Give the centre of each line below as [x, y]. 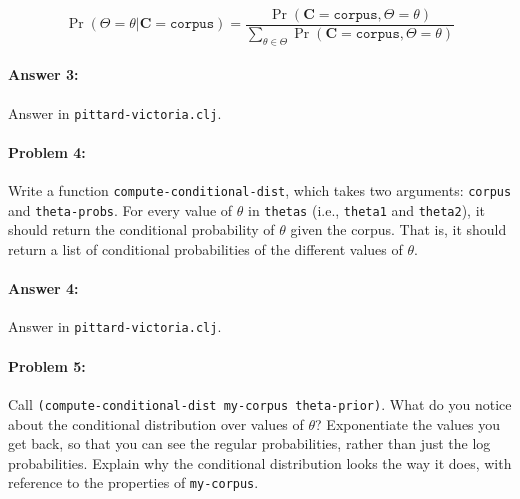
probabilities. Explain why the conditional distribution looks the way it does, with [260, 462]
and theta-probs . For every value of [120, 209]
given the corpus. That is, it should [398, 229]
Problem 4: [47, 151]
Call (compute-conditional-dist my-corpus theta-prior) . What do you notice [260, 403]
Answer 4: [43, 288]
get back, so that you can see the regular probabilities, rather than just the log [249, 443]
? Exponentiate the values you [408, 423]
